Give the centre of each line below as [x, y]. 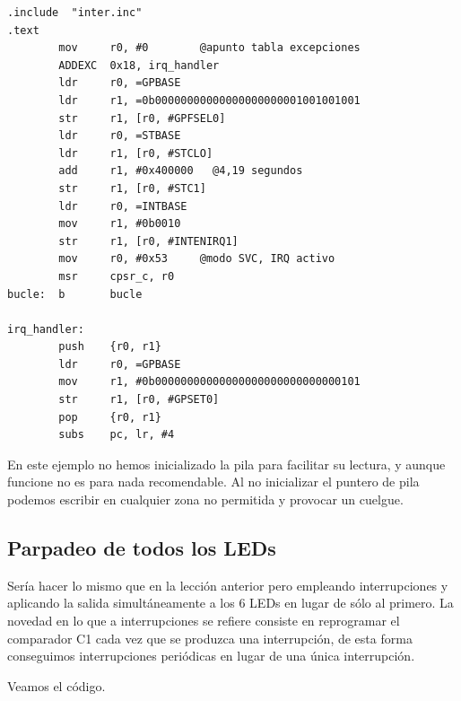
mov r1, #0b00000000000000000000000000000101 [209, 382]
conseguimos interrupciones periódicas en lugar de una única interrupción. [211, 656]
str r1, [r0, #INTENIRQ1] [148, 241]
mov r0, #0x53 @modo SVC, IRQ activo [197, 259]
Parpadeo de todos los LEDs [142, 548]
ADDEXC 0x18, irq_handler [139, 65]
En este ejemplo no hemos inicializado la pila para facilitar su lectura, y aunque [226, 464]
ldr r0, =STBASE [120, 136]
